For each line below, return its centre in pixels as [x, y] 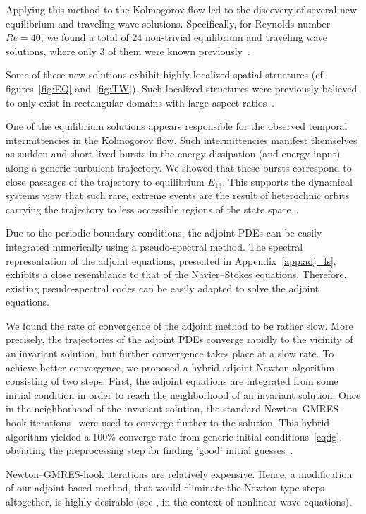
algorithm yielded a [48, 436]
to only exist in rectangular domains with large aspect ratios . [140, 102]
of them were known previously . [179, 50]
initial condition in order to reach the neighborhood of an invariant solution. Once [183, 394]
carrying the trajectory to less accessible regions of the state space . [152, 209]
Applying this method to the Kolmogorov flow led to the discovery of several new [182, 9]
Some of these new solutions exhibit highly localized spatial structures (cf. [166, 74]
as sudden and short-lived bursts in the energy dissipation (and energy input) [173, 154]
